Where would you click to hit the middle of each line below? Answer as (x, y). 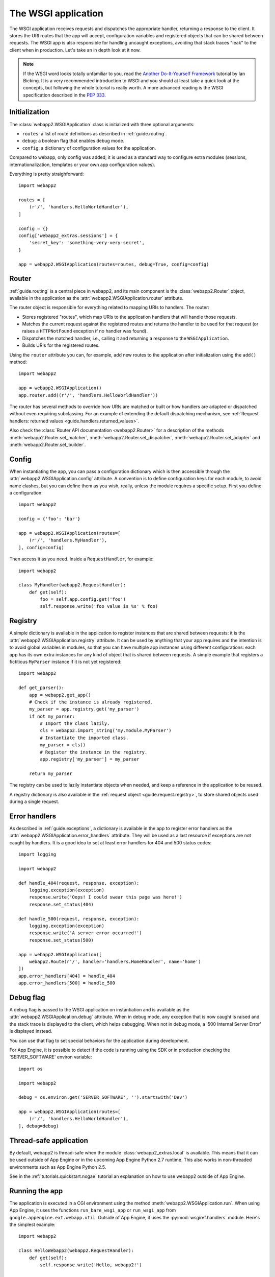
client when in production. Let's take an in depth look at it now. (75, 50)
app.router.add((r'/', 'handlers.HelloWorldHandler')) (88, 395)
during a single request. (34, 801)
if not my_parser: (52, 716)
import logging (37, 855)
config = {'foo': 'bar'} (49, 519)
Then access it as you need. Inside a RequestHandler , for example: (81, 559)
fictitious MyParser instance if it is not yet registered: (65, 661)
